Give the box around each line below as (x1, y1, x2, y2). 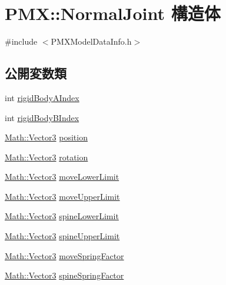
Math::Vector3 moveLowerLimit (5, 170, 119, 183)
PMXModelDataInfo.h (51, 35, 132, 48)
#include (5, 35, 38, 48)
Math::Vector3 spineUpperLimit (5, 230, 120, 242)
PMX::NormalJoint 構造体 (5, 1, 221, 25)
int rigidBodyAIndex (5, 91, 79, 103)
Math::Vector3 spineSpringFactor (5, 269, 124, 281)
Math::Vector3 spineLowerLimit (5, 210, 119, 222)
